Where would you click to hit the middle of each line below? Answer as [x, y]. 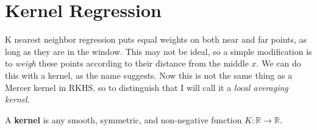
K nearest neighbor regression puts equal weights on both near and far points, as [156, 39]
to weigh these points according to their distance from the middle [127, 63]
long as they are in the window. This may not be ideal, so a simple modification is [158, 51]
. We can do [279, 63]
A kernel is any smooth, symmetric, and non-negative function [123, 119]
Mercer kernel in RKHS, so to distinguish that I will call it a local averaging [147, 87]
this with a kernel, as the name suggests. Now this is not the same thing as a [149, 75]
